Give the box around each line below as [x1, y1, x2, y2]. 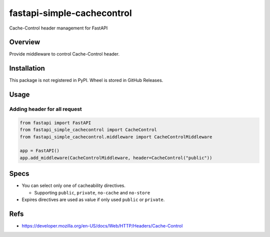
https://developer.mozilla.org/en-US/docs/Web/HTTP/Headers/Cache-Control [21, 223, 183, 229]
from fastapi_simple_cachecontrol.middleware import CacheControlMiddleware [19, 134, 212, 139]
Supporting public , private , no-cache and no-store [34, 189, 150, 195]
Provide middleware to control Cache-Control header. [9, 51, 120, 57]
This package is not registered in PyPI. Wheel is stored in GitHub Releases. [9, 77, 163, 83]
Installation [9, 64, 45, 72]
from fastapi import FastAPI [19, 120, 91, 125]
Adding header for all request [9, 105, 82, 112]
